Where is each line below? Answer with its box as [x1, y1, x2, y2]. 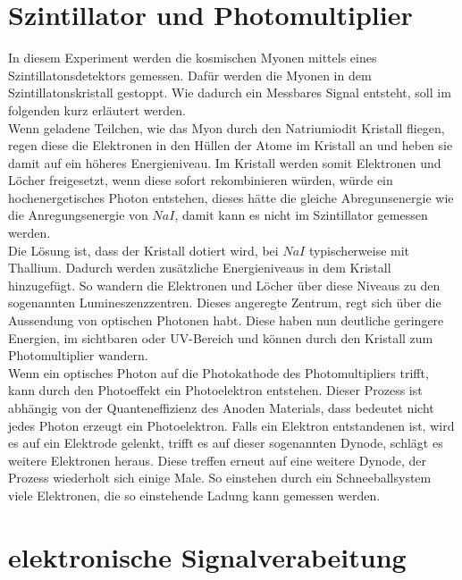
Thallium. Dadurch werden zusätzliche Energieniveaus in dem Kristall [8, 258, 391, 277]
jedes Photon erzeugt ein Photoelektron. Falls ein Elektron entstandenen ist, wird [8, 416, 455, 434]
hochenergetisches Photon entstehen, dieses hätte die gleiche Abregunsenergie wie [8, 188, 454, 206]
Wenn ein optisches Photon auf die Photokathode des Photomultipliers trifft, [8, 363, 429, 382]
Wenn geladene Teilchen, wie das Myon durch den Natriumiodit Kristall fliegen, [8, 118, 445, 137]
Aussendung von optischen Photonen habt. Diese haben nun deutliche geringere [8, 311, 444, 330]
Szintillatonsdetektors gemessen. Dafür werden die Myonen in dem [8, 65, 372, 84]
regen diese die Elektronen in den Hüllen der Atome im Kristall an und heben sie [8, 136, 453, 155]
